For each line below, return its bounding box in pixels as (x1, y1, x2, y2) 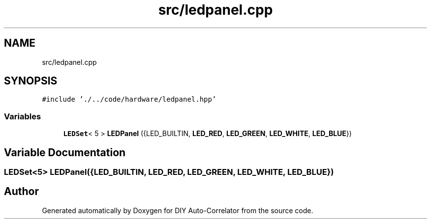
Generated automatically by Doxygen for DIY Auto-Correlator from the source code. (42, 206, 313, 215)
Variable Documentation (4, 146, 126, 159)
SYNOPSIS (4, 75, 58, 87)
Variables (4, 111, 41, 121)
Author (4, 185, 39, 198)
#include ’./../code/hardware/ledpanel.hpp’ (42, 95, 216, 104)
